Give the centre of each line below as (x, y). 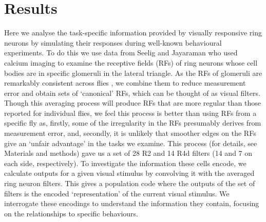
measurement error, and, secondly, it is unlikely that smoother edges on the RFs (130, 133)
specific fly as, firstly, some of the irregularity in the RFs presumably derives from (133, 123)
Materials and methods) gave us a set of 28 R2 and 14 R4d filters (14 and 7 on (128, 153)
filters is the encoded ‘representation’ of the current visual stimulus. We (117, 193)
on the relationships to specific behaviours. (71, 213)
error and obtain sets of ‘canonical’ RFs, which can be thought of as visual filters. (132, 93)
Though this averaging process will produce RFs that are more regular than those (132, 103)
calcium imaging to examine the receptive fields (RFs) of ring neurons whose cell (131, 62)
